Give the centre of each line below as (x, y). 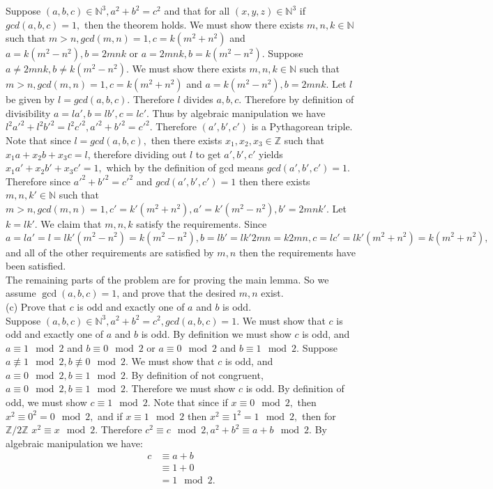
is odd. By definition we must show (216, 334)
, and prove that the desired (176, 293)
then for (319, 416)
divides (198, 99)
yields (271, 154)
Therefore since (38, 181)
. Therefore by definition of (296, 99)
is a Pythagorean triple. (302, 126)
